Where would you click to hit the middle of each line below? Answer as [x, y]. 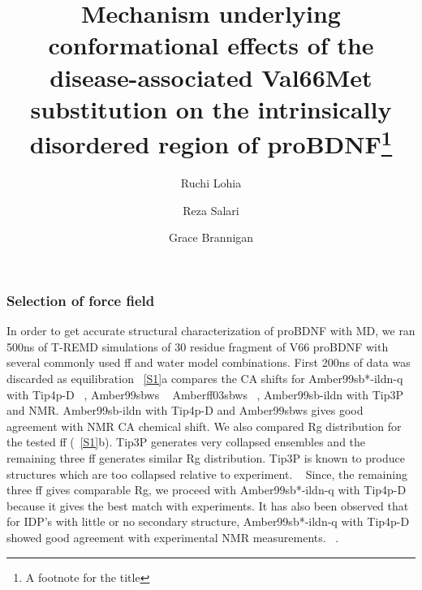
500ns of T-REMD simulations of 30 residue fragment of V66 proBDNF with [198, 346]
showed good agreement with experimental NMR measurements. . [173, 537]
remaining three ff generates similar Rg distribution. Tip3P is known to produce [206, 458]
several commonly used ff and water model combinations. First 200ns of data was [209, 362]
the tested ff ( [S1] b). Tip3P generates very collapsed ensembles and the [186, 442]
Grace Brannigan [211, 237]
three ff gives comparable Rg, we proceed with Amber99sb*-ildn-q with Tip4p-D [207, 490]
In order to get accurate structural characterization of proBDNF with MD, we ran [211, 331]
